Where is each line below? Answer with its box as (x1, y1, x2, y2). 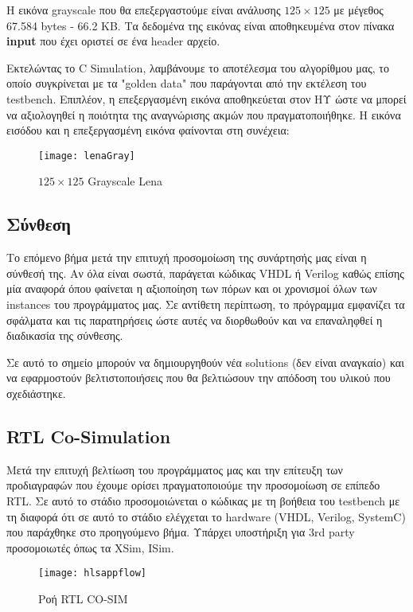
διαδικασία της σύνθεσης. (6, 327, 123, 344)
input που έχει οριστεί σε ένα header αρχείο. (6, 33, 220, 49)
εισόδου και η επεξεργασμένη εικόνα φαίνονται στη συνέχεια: (6, 122, 290, 138)
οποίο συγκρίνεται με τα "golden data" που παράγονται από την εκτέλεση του (6, 75, 367, 92)
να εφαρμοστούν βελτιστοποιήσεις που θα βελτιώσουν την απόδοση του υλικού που (6, 369, 391, 386)
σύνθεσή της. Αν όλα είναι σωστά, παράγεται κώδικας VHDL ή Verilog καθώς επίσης (6, 264, 404, 281)
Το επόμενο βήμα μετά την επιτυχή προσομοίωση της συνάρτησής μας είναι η (6, 249, 367, 266)
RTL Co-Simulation (6, 423, 171, 448)
